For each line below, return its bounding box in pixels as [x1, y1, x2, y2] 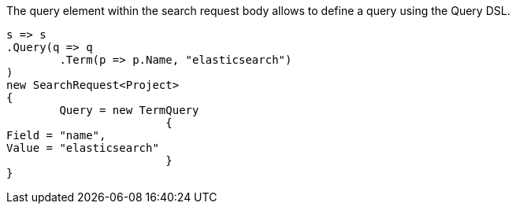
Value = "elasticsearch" [6, 142, 159, 154]
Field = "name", [6, 129, 106, 142]
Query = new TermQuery [59, 104, 199, 116]
